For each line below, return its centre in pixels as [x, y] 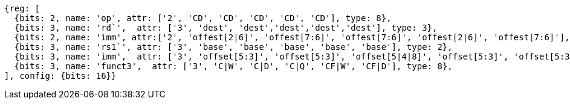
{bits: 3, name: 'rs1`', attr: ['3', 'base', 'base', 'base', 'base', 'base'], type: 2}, [233, 47]
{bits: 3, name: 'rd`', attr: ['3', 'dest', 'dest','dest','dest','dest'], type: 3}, [226, 28]
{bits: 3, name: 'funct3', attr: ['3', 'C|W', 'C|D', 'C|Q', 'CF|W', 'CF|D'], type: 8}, [233, 66]
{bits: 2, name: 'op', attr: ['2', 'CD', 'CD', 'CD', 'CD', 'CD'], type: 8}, [203, 18]
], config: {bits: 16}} [60, 76]
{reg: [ [22, 8]
